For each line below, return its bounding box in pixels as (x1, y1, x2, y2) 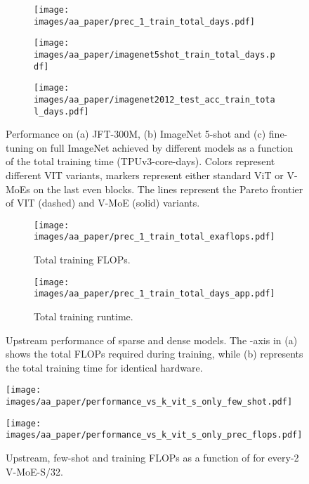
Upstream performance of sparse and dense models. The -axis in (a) (6, 332, 298, 347)
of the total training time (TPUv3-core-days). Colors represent (6, 154, 275, 169)
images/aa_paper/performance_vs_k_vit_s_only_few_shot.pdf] (6, 397, 293, 407)
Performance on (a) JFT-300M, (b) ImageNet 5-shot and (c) (6, 126, 266, 141)
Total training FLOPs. (34, 252, 131, 267)
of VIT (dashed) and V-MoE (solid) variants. (6, 195, 200, 210)
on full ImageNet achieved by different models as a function (37, 140, 294, 155)
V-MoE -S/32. (6, 464, 63, 478)
